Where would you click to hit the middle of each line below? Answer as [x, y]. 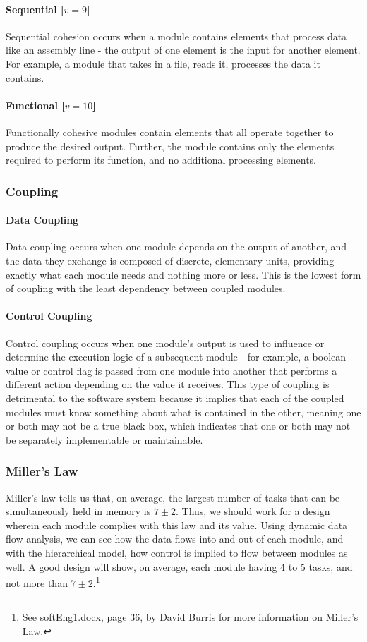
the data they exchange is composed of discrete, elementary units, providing [170, 260]
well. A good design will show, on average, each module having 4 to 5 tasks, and [179, 566]
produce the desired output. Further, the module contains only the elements [170, 146]
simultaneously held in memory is [78, 511]
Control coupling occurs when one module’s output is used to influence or [165, 343]
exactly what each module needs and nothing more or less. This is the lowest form [183, 274]
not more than [37, 582]
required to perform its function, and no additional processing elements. [161, 160]
